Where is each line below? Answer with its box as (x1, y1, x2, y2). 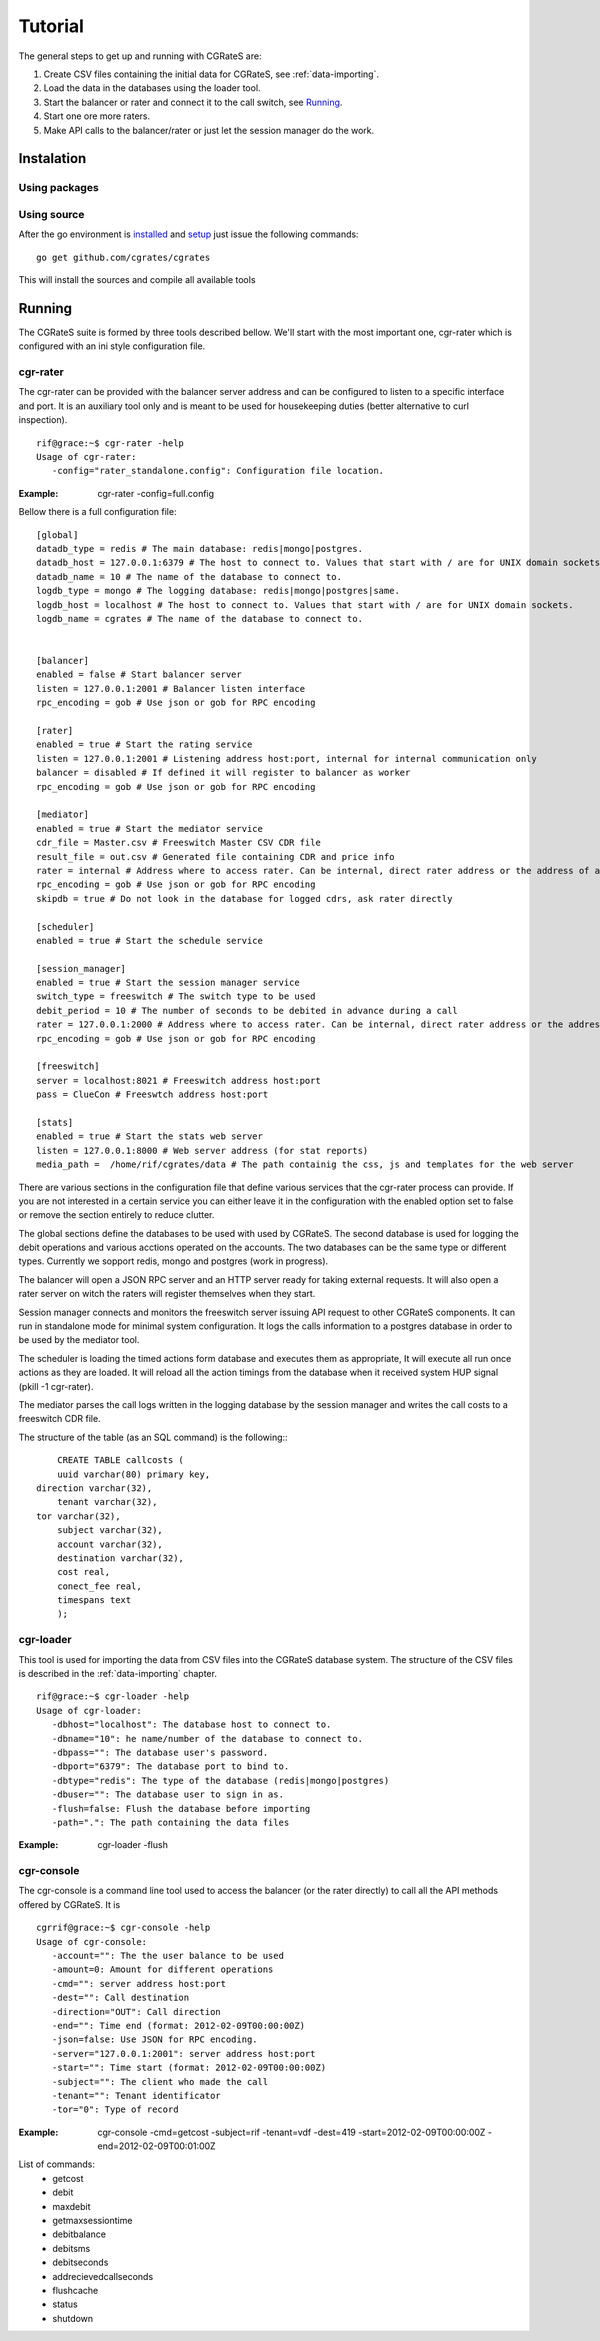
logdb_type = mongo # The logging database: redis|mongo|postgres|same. (36, 585, 400, 597)
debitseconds (52, 2256, 109, 2269)
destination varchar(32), (56, 1552, 185, 1564)
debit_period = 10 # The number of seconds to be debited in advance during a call (36, 1005, 459, 1016)
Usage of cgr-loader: (36, 1705, 142, 1716)
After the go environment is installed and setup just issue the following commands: (18, 228, 359, 240)
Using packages (18, 181, 99, 195)
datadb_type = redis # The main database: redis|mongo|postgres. (36, 543, 364, 554)
